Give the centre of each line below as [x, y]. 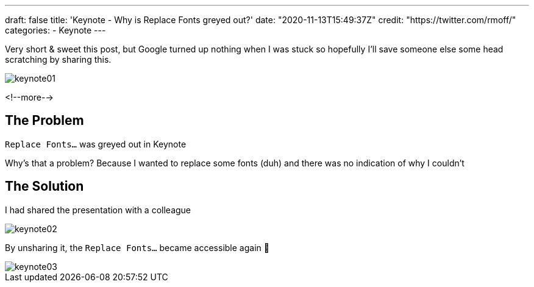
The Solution [44, 186]
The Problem [44, 121]
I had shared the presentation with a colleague [98, 210]
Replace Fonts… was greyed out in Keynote [96, 144]
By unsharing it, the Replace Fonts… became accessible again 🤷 [137, 247]
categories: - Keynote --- [55, 30]
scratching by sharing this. [58, 59]
